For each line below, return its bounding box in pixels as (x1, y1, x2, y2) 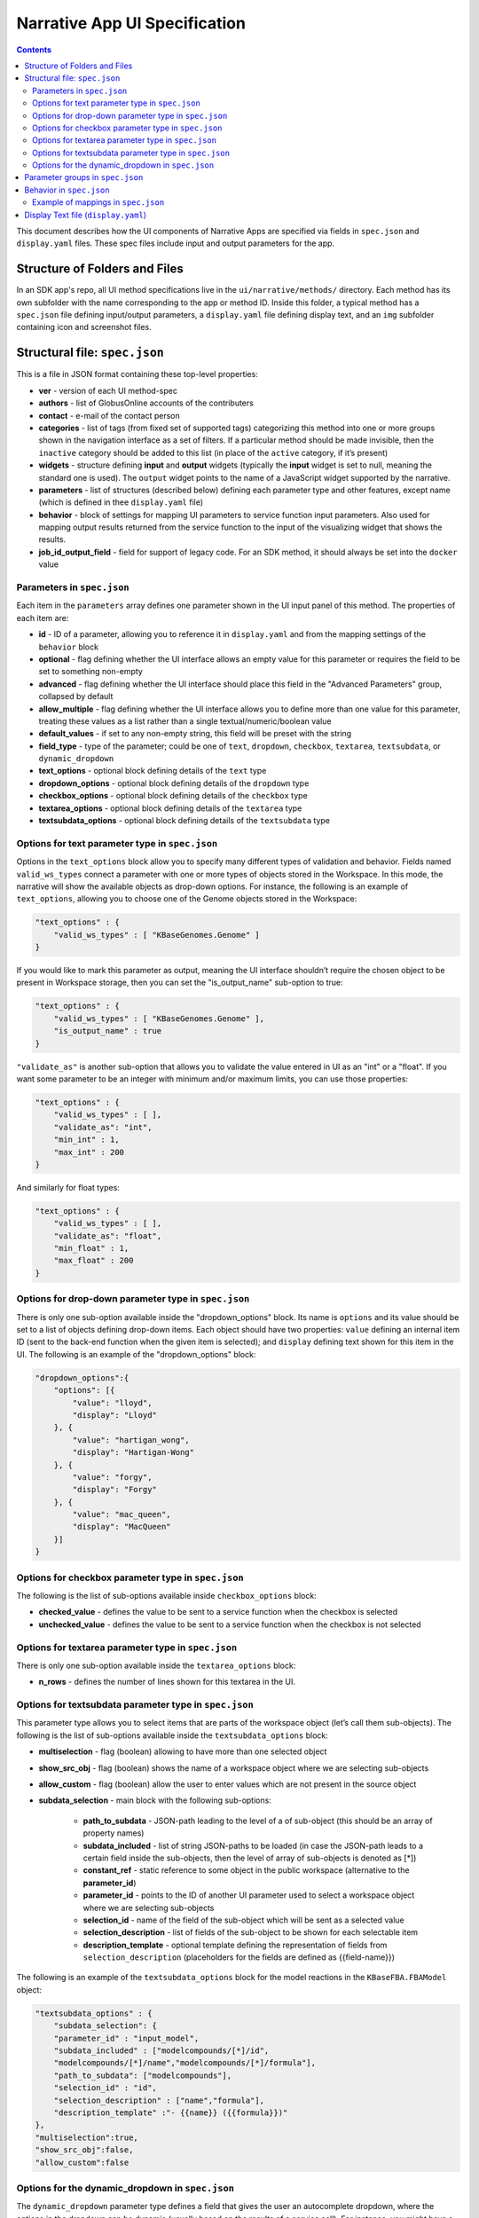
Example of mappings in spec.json (32, 197, 165, 208)
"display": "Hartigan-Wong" (72, 1447, 195, 1458)
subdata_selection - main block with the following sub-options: (38, 1795, 272, 1805)
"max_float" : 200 (53, 1255, 134, 1266)
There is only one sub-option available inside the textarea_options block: (16, 1660, 296, 1671)
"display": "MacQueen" (72, 1522, 172, 1532)
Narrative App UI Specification (16, 13, 246, 33)
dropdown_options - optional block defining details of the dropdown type (38, 777, 310, 789)
